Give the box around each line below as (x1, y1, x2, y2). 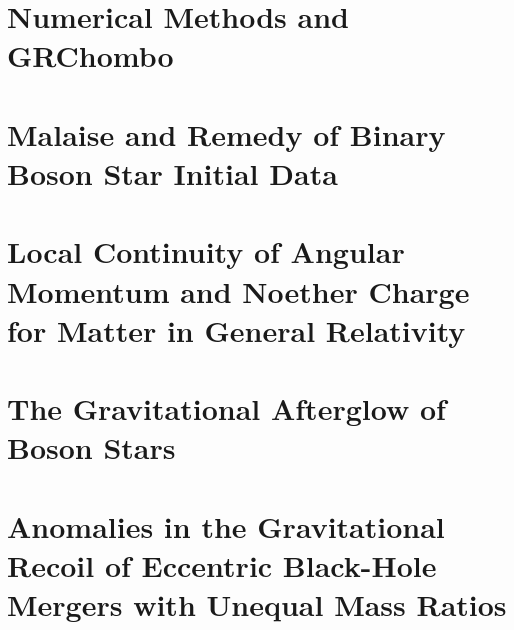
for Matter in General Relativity (7, 309, 466, 350)
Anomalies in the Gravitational (7, 505, 445, 546)
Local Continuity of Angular (7, 231, 405, 272)
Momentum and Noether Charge (7, 270, 470, 311)
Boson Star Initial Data (7, 152, 338, 193)
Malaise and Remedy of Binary (7, 113, 446, 154)
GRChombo (7, 35, 174, 76)
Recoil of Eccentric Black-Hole (7, 544, 437, 585)
